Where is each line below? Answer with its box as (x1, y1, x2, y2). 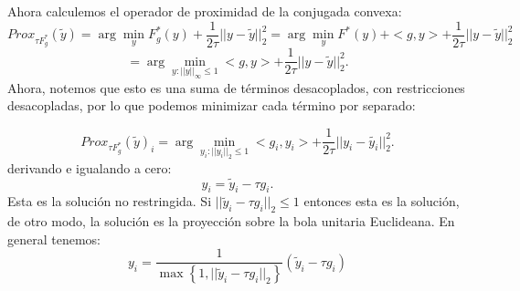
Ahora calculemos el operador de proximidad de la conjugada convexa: (7, 2, 402, 20)
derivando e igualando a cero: (7, 158, 172, 177)
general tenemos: (7, 229, 101, 248)
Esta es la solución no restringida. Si (7, 192, 212, 211)
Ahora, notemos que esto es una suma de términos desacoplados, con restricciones (7, 78, 465, 97)
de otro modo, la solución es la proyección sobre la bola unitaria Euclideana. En (7, 212, 455, 231)
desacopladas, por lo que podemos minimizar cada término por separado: (7, 96, 416, 115)
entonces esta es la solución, (303, 192, 460, 211)
